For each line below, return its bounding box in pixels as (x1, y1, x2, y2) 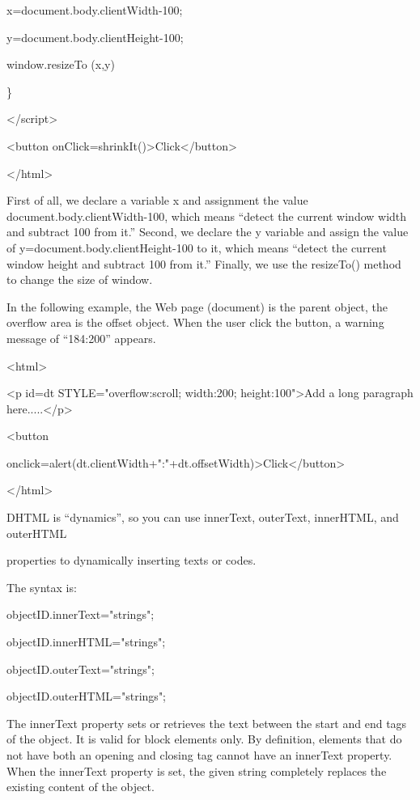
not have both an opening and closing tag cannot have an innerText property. (6, 747, 392, 763)
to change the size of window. (6, 271, 153, 288)
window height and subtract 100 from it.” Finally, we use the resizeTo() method (6, 255, 401, 272)
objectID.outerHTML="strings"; (6, 688, 167, 705)
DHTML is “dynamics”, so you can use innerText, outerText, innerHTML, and (6, 509, 399, 526)
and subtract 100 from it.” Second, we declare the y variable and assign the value (6, 223, 409, 240)
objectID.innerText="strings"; (6, 606, 155, 623)
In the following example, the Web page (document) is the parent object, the (6, 298, 388, 315)
